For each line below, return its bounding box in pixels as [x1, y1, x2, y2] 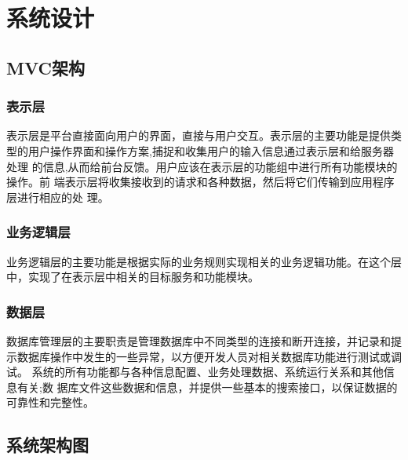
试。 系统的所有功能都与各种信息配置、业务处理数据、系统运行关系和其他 [6, 363, 384, 380]
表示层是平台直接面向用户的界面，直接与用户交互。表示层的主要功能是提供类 [6, 127, 402, 144]
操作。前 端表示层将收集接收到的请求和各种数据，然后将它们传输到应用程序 [6, 173, 395, 190]
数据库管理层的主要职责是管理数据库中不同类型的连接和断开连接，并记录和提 [6, 332, 402, 349]
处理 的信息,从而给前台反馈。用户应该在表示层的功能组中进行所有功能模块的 [6, 158, 398, 174]
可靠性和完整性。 [6, 394, 94, 411]
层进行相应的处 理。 [6, 188, 109, 205]
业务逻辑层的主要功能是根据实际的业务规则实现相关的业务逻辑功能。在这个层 [6, 253, 402, 269]
